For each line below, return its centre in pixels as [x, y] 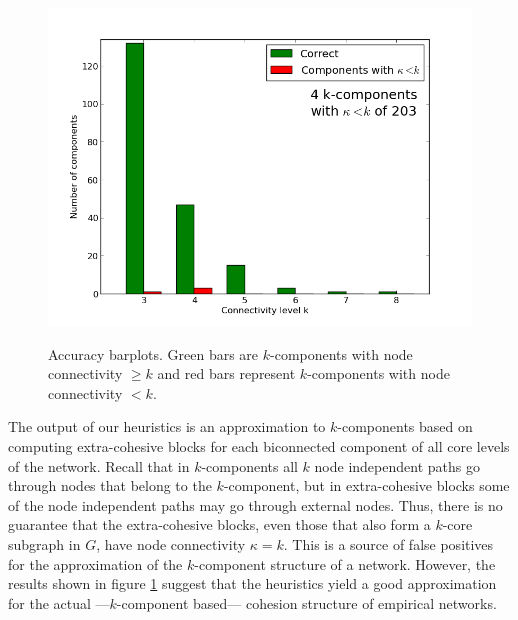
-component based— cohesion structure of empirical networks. [306, 602]
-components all [249, 465]
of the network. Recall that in [99, 465]
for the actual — [59, 602]
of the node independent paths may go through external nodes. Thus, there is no [255, 504]
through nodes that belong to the [110, 485]
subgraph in [44, 543]
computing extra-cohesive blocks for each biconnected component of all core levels [259, 445]
